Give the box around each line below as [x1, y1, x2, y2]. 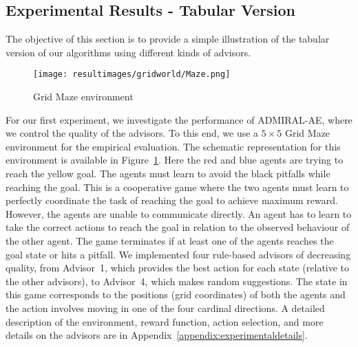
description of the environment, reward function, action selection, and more [6, 314, 324, 328]
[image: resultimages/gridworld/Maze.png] [33, 69, 231, 80]
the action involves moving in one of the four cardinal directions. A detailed [6, 300, 325, 315]
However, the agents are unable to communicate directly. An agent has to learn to [6, 206, 352, 221]
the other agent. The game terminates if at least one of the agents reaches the [6, 233, 334, 247]
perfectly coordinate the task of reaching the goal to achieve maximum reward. [6, 193, 338, 208]
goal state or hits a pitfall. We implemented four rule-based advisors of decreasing [6, 247, 351, 261]
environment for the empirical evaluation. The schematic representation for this [6, 139, 341, 153]
